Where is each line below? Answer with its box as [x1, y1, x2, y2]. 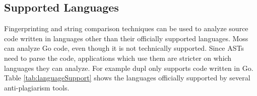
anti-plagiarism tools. [4, 82, 70, 92]
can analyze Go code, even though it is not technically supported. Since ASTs [4, 43, 244, 53]
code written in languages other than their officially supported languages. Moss [4, 33, 248, 43]
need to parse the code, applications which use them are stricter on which [4, 52, 232, 63]
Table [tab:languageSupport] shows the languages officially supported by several [4, 72, 250, 83]
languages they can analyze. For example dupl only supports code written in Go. [4, 62, 253, 73]
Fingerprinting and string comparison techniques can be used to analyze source [4, 23, 248, 34]
